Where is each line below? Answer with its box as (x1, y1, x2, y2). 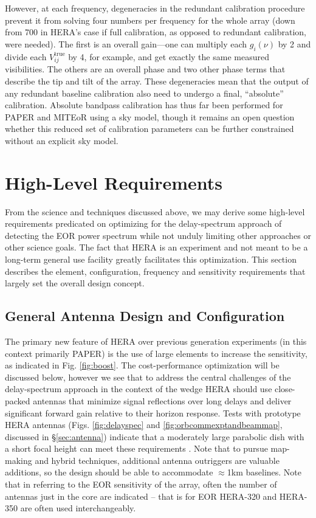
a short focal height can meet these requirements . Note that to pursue (5, 442, 268, 455)
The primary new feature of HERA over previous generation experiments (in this (5, 334, 307, 347)
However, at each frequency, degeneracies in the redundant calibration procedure (5, 2, 305, 14)
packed (5, 394, 30, 407)
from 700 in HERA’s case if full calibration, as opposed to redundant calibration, (5, 26, 306, 38)
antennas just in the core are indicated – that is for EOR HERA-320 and (5, 489, 277, 502)
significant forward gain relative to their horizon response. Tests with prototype (5, 406, 301, 419)
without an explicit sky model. (5, 134, 118, 147)
